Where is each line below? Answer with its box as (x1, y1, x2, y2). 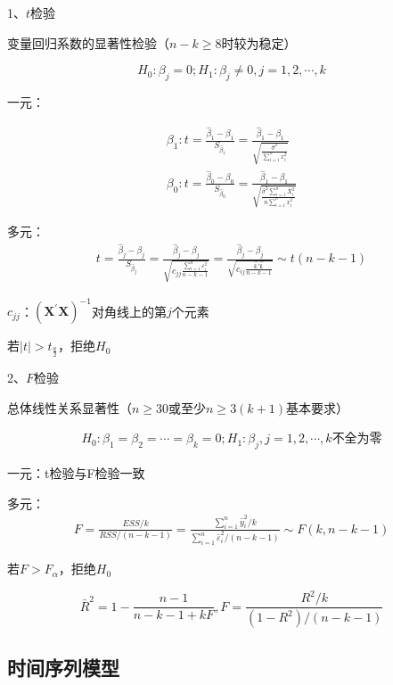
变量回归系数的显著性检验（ (7, 33, 169, 52)
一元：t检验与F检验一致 (7, 464, 145, 483)
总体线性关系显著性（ (7, 398, 132, 417)
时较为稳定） (221, 33, 297, 52)
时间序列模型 (7, 653, 119, 681)
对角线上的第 (91, 301, 167, 320)
